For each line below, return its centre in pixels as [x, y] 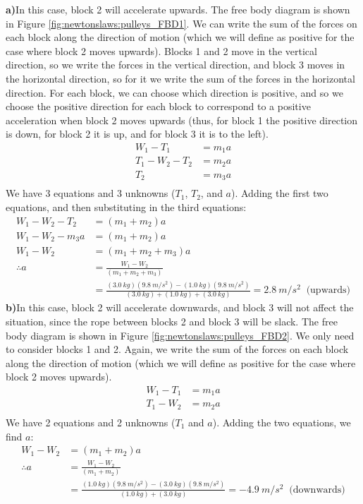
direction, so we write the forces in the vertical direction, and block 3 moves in [176, 65]
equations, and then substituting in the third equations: [126, 207]
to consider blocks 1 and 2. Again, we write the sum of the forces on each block [177, 349]
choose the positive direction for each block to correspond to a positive [158, 106]
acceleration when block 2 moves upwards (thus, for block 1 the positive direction [181, 120]
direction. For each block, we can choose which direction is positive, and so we [174, 92]
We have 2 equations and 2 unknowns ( [91, 422]
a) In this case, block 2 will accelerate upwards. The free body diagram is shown [178, 9]
